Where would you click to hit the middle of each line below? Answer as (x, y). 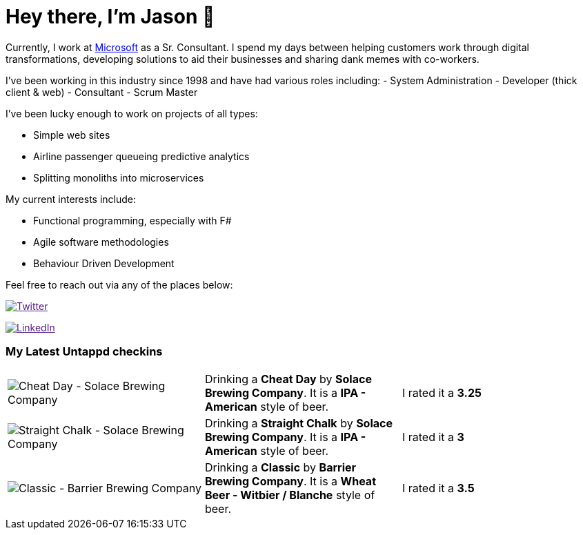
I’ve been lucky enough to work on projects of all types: (132, 113)
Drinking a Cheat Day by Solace (288, 379)
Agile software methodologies (101, 242)
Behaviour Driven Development (104, 263)
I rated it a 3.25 (442, 392)
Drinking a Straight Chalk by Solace (298, 423)
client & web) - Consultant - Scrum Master (102, 92)
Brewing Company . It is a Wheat (290, 481)
